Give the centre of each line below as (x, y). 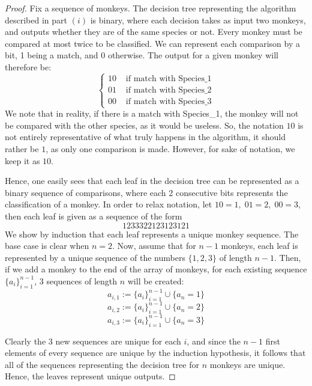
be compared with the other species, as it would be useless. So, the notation (144, 125)
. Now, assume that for (154, 246)
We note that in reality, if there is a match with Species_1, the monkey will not (152, 113)
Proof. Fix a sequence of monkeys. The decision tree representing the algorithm (151, 8)
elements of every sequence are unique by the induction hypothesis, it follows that (155, 353)
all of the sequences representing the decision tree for (102, 364)
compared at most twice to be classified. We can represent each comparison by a (153, 43)
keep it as (22, 160)
